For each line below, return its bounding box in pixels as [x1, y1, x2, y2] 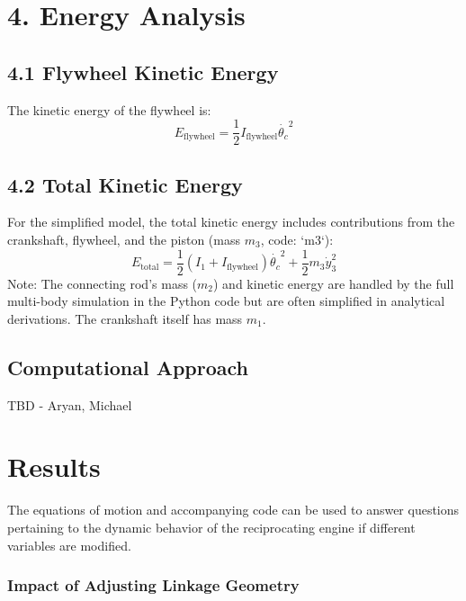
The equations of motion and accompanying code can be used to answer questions [7, 500, 460, 519]
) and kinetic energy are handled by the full [213, 274, 454, 292]
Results [7, 448, 101, 485]
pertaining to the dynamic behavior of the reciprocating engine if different [7, 517, 416, 536]
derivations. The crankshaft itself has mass [7, 309, 243, 327]
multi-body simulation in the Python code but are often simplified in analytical [7, 292, 445, 310]
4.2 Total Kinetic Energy [7, 170, 243, 198]
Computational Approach [7, 353, 249, 381]
